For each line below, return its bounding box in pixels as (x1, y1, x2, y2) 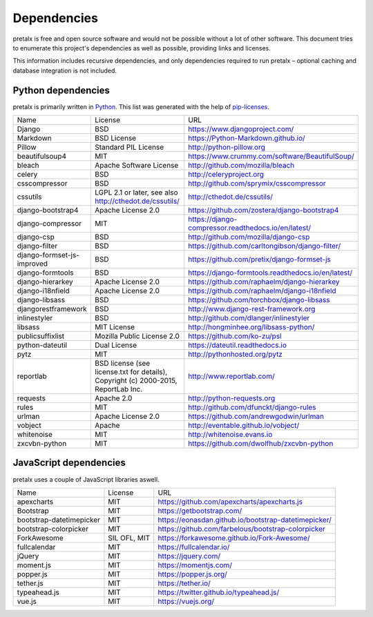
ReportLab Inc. (94, 384, 143, 394)
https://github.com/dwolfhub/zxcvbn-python (187, 439, 334, 449)
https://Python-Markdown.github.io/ (187, 133, 305, 143)
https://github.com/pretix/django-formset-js (187, 255, 332, 264)
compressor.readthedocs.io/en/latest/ (187, 223, 311, 233)
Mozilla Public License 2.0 (94, 331, 180, 341)
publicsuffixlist (17, 331, 65, 341)
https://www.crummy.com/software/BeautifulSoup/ (187, 152, 355, 161)
